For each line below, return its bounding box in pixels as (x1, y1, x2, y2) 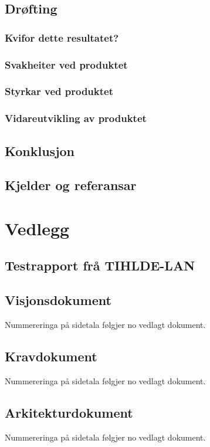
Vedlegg (5, 216, 70, 240)
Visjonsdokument (5, 291, 111, 309)
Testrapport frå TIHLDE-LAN (5, 256, 195, 275)
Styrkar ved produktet (5, 84, 113, 99)
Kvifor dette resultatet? (5, 30, 119, 45)
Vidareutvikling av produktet (5, 111, 147, 126)
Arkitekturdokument (5, 403, 133, 421)
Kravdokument (5, 347, 97, 365)
